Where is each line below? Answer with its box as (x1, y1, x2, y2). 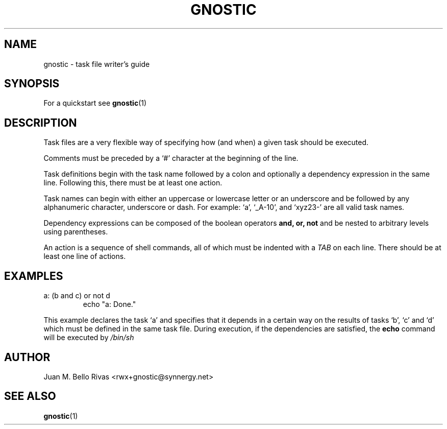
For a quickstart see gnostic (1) (43, 99, 147, 108)
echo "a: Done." (83, 300, 136, 309)
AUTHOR (4, 350, 51, 364)
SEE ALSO (4, 390, 56, 403)
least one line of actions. (43, 252, 126, 261)
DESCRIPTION (4, 116, 77, 129)
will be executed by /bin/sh (43, 333, 134, 342)
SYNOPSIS (4, 77, 60, 90)
